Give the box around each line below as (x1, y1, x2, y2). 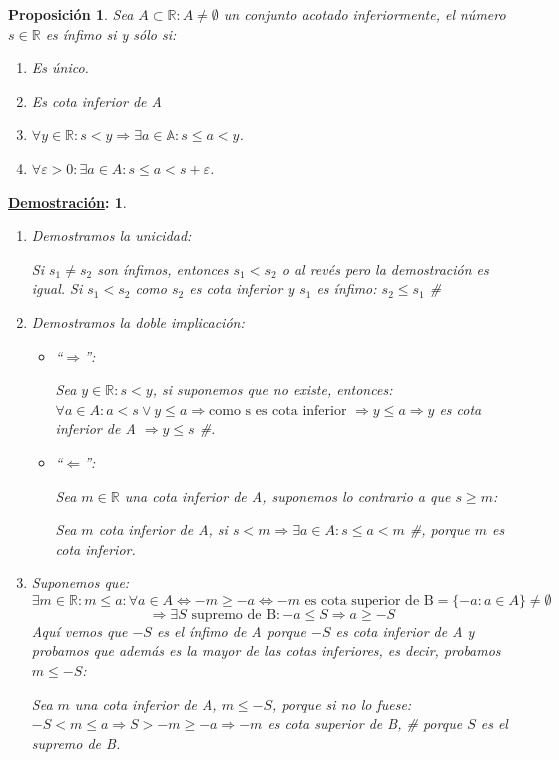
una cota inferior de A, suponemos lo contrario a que (124, 485, 451, 506)
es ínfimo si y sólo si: (45, 23, 177, 44)
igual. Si (31, 278, 83, 299)
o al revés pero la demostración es (281, 258, 489, 279)
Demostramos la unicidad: (31, 225, 192, 246)
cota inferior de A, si (98, 519, 228, 540)
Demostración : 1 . (8, 191, 127, 212)
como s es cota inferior (209, 403, 347, 418)
